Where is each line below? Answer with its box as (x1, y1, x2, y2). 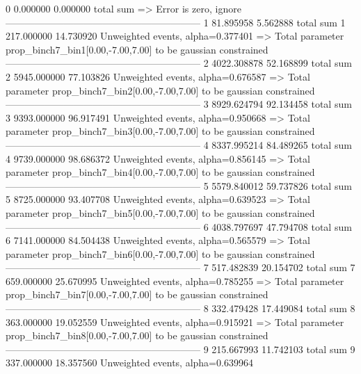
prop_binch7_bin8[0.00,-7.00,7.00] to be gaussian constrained (6, 328, 268, 343)
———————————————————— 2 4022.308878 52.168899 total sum (6, 56, 352, 70)
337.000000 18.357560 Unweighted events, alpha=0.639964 (6, 355, 253, 370)
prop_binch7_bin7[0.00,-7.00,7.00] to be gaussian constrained (6, 287, 268, 302)
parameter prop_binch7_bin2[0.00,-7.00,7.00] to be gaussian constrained (6, 83, 315, 97)
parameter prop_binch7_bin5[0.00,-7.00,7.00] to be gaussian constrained (6, 205, 315, 220)
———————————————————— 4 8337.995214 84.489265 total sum (6, 137, 352, 152)
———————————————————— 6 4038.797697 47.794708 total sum (6, 219, 352, 234)
